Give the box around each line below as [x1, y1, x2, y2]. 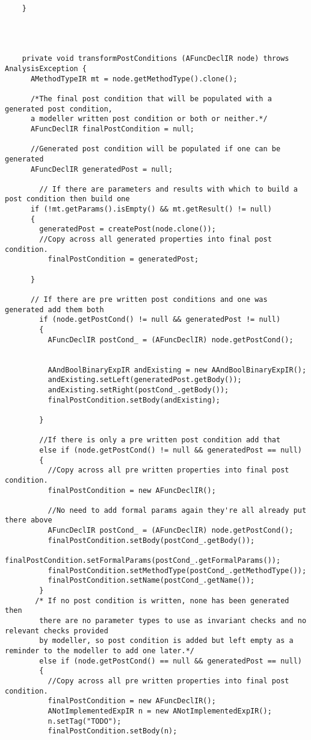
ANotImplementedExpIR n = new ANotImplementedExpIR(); [48, 706, 272, 715]
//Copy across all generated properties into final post [39, 235, 272, 244]
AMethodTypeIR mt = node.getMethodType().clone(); [30, 74, 238, 83]
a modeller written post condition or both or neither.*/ [30, 114, 268, 124]
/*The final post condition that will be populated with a [30, 94, 272, 103]
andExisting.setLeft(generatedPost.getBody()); [48, 375, 242, 384]
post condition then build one [5, 195, 130, 204]
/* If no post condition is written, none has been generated [35, 596, 289, 605]
